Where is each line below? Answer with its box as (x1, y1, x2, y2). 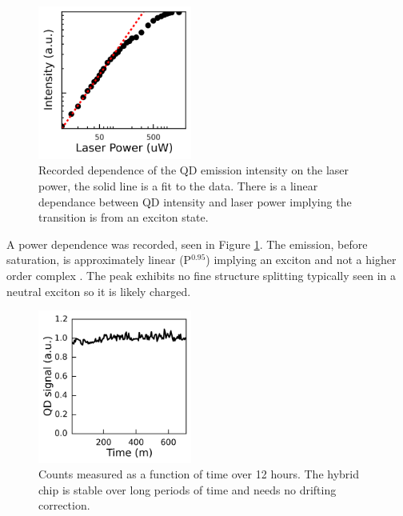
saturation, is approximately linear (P (6, 251, 192, 268)
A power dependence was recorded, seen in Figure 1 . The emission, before (6, 235, 368, 252)
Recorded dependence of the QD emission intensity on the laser (38, 162, 349, 178)
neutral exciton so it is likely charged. (6, 282, 191, 299)
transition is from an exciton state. (38, 209, 209, 226)
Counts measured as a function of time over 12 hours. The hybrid (38, 466, 360, 482)
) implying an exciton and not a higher (205, 251, 397, 268)
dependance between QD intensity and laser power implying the (38, 193, 352, 210)
